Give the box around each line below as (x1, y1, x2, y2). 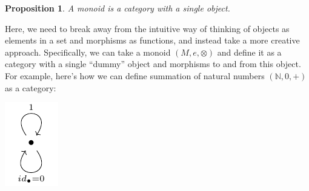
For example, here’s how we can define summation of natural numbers (5, 69, 265, 82)
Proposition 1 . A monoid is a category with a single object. (5, 2, 230, 14)
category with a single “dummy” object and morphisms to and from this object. (5, 57, 301, 70)
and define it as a (217, 45, 282, 58)
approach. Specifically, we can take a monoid (5, 45, 171, 58)
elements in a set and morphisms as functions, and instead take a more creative (5, 34, 300, 47)
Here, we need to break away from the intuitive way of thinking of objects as (5, 22, 290, 34)
